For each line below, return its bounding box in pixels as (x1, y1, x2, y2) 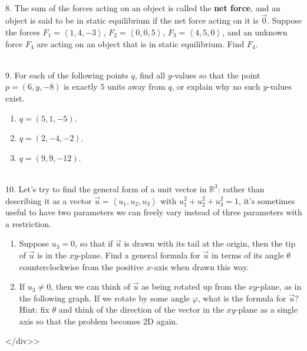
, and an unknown (222, 26, 288, 38)
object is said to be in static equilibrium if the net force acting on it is (5, 14, 259, 27)
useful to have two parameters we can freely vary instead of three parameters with (5, 206, 302, 218)
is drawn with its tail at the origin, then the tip (124, 237, 296, 250)
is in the (37, 248, 67, 261)
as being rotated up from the (141, 280, 246, 293)
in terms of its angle (211, 248, 284, 261)
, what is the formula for (197, 291, 286, 304)
